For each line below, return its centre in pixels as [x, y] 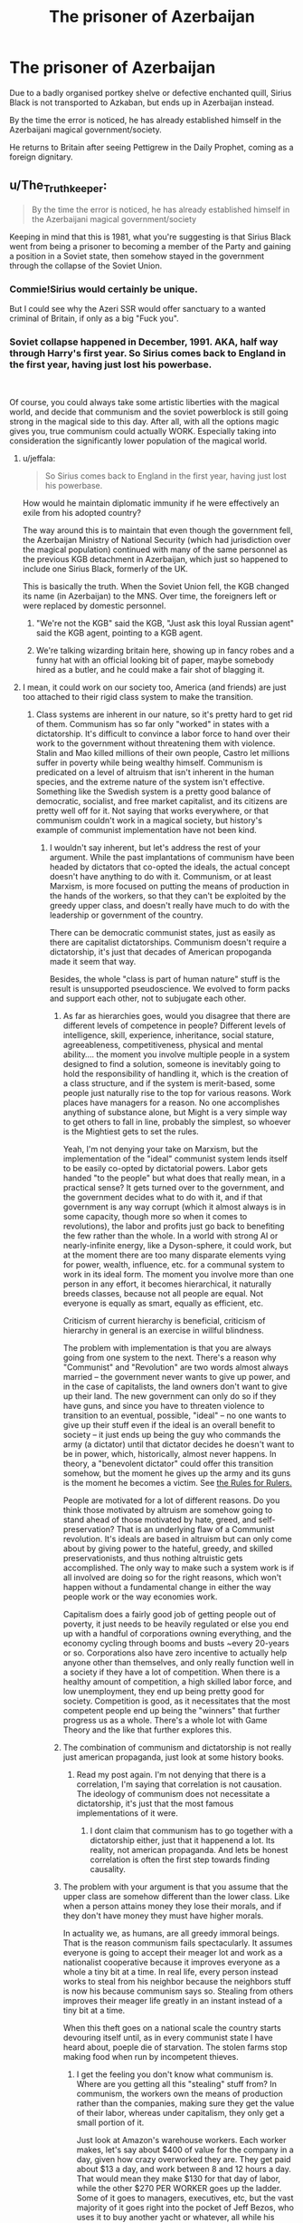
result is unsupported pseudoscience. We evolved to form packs [170, 988]
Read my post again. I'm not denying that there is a [171, 1774]
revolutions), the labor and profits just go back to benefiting [174, 1226]
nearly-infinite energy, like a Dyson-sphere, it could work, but [177, 1245]
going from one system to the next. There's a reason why [170, 1357]
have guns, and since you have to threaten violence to [164, 1405]
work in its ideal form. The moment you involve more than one [178, 1274]
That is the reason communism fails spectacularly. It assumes [178, 1943]
